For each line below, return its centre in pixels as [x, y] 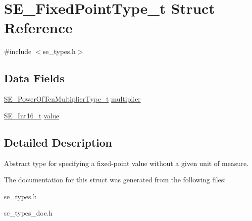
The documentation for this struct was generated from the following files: [115, 180]
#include [18, 51]
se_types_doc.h [28, 213]
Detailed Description [58, 142]
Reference [38, 28]
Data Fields [34, 78]
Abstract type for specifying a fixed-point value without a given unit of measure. [126, 163]
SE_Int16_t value [32, 115]
